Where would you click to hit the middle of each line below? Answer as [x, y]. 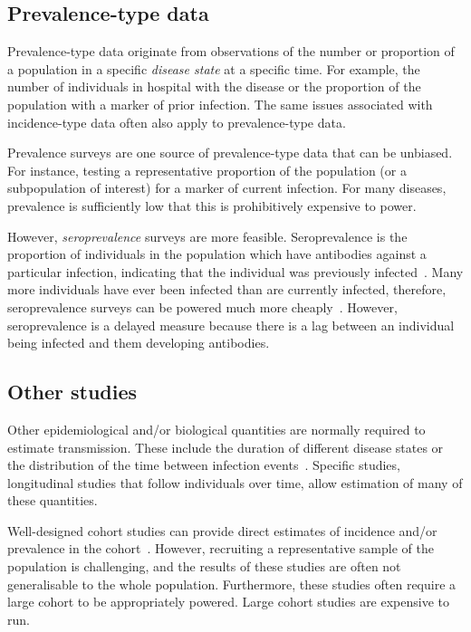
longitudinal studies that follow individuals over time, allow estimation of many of [235, 482]
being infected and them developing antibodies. [139, 343]
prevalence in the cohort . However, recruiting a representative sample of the [221, 548]
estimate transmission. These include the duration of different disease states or [226, 447]
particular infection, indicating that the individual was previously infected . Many [235, 271]
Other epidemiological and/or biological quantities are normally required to [216, 429]
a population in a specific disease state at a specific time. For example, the [214, 68]
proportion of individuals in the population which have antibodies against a [217, 254]
